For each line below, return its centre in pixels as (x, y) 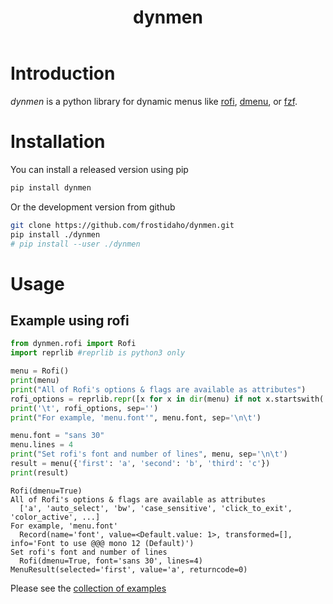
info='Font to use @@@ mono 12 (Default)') (102, 543)
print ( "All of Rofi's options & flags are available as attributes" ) (158, 389)
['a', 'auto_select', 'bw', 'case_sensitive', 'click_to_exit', (156, 508)
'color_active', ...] (55, 517)
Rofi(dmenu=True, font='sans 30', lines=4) (111, 561)
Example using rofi (70, 320)
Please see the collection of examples (88, 588)
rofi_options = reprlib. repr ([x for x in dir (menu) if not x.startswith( (167, 399)
